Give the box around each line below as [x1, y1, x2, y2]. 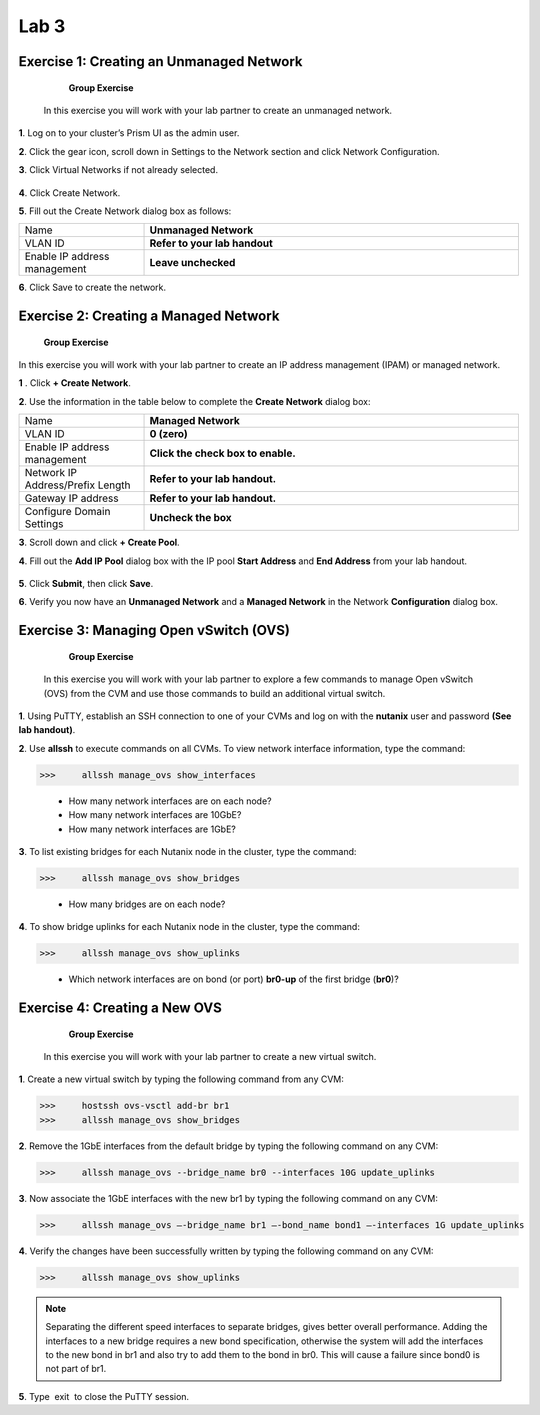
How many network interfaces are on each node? [68, 795, 272, 807]
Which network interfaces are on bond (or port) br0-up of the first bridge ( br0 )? [68, 973, 399, 985]
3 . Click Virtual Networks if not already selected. [18, 164, 219, 176]
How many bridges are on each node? [68, 898, 226, 910]
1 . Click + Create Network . [18, 377, 132, 389]
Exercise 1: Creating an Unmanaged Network [18, 53, 304, 70]
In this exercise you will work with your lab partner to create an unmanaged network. [43, 104, 393, 116]
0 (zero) [149, 427, 189, 441]
